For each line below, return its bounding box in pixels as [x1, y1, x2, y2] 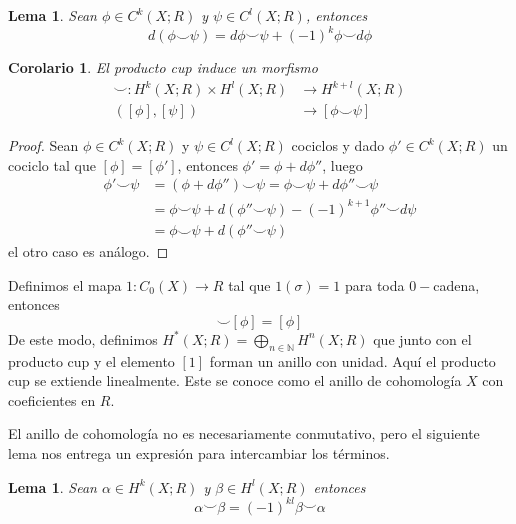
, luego [322, 154, 363, 175]
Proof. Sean [8, 135, 79, 156]
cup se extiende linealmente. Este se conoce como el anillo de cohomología [8, 370, 462, 391]
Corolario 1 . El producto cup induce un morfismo [8, 57, 318, 78]
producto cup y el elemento [8, 350, 175, 371]
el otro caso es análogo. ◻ [8, 241, 169, 262]
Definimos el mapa [8, 274, 122, 295]
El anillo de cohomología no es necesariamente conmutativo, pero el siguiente [8, 423, 480, 444]
